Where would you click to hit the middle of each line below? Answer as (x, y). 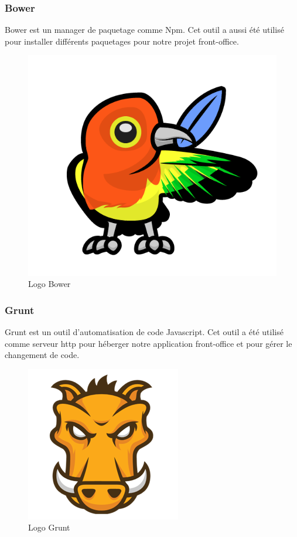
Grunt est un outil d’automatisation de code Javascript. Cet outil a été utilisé (144, 331)
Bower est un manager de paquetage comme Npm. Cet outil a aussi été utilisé (144, 30)
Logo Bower (49, 284)
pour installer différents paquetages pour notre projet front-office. (122, 41)
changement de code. (42, 355)
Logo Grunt (49, 527)
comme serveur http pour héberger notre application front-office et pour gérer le (148, 343)
